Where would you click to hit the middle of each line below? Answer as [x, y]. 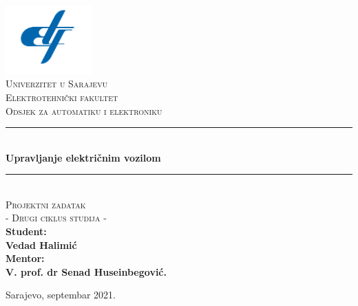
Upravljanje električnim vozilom [83, 157]
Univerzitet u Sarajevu [57, 84]
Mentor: [25, 258]
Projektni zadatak [46, 204]
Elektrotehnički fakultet [62, 97]
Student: [26, 231]
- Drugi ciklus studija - [56, 218]
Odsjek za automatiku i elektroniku [84, 110]
